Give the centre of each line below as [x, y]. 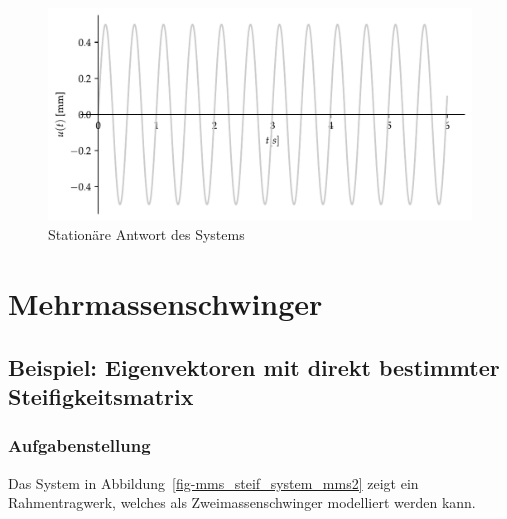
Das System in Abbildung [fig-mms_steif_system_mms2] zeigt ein [213, 482]
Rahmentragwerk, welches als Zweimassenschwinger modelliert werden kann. [242, 502]
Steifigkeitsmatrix [101, 396]
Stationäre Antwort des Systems [146, 234]
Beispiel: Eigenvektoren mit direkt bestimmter [254, 366]
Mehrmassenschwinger [165, 303]
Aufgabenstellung [79, 445]
